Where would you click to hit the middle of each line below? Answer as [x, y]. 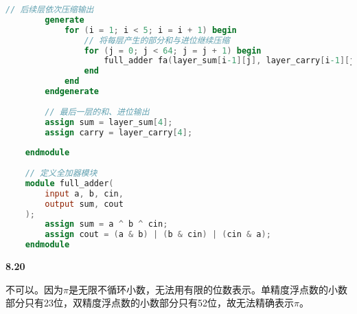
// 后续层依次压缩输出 [50, 10]
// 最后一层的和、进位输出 [97, 112]
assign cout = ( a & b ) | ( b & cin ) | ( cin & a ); [158, 235]
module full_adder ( [69, 183]
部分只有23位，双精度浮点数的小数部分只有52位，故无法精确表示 [150, 303]
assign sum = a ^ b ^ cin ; [106, 224]
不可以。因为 [34, 289]
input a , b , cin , [84, 193]
